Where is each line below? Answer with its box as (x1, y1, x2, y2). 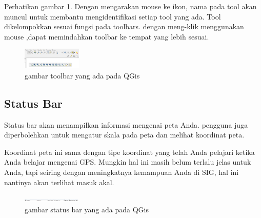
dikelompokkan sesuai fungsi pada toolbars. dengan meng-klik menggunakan (4, 21, 244, 32)
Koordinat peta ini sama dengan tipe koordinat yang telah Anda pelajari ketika (4, 146, 255, 157)
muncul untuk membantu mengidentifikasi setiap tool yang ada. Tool (4, 11, 221, 22)
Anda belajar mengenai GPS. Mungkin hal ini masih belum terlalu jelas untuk (4, 156, 251, 167)
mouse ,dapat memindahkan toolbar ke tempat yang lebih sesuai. (4, 31, 209, 42)
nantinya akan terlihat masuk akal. (4, 176, 114, 187)
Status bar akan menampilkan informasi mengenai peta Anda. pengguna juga (4, 119, 248, 130)
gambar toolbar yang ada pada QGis (25, 70, 140, 81)
